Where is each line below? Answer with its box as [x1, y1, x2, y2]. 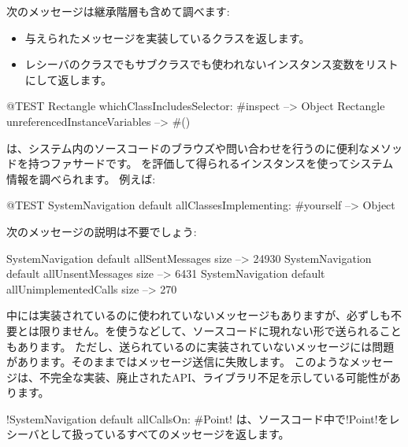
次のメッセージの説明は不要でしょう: [6, 223, 197, 239]
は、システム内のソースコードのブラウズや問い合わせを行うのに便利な [6, 139, 369, 156]
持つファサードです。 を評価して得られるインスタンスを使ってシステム [28, 155, 394, 172]
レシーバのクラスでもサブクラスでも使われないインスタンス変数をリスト [24, 56, 399, 72]
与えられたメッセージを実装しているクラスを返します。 [24, 29, 310, 46]
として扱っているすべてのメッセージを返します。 [39, 426, 290, 442]
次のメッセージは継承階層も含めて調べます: [6, 3, 230, 19]
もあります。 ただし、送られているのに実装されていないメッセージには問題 [6, 338, 395, 354]
